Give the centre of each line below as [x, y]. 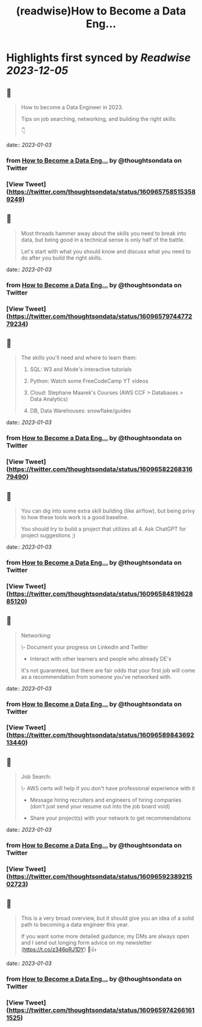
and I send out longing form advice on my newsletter [86, 942]
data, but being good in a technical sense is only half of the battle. [103, 240]
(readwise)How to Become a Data [101, 11]
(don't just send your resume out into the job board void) [100, 807]
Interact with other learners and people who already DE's [101, 658]
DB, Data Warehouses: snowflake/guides [80, 411]
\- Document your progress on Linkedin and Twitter [84, 647]
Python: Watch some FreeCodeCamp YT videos [89, 381]
